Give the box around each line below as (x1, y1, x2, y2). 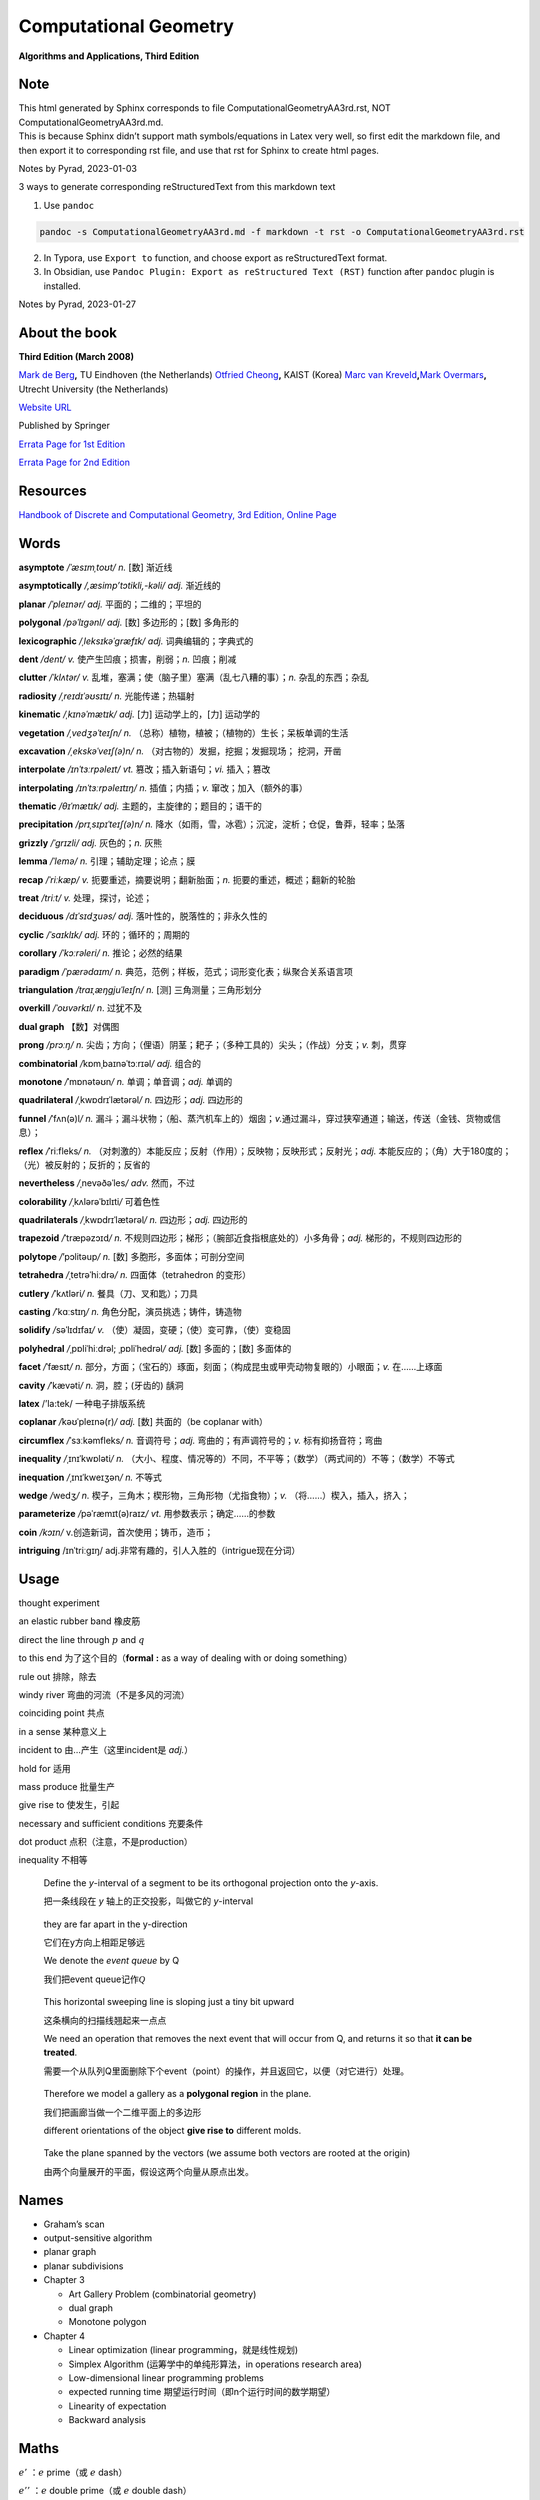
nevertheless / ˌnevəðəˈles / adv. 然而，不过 (18, 1177, 195, 1189)
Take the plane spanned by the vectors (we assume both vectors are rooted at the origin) (43, 2147, 411, 2159)
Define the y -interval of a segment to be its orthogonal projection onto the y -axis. (43, 1876, 379, 1889)
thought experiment (18, 1597, 100, 1609)
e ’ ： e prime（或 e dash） (18, 2466, 128, 2478)
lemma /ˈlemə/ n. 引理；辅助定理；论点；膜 (18, 855, 196, 867)
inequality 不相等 (18, 1854, 88, 1866)
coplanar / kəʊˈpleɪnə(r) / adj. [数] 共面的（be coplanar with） (18, 1416, 269, 1428)
